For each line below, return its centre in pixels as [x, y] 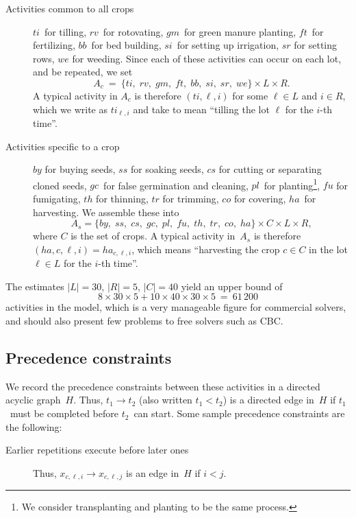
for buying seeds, [80, 169]
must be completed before [64, 413]
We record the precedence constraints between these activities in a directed [163, 386]
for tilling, [65, 31]
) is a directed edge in [268, 400]
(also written [166, 400]
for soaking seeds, [167, 169]
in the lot [328, 249]
